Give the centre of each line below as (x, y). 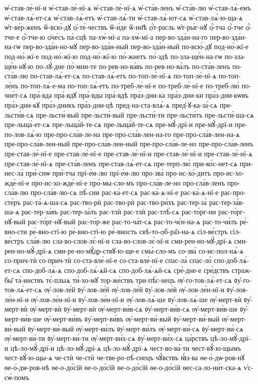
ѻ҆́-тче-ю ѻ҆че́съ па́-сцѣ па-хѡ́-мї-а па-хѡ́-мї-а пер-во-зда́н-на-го (115, 36)
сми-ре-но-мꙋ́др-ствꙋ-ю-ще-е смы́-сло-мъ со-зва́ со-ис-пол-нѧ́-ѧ (149, 250)
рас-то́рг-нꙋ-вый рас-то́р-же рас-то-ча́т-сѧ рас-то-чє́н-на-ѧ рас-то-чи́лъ (132, 222)
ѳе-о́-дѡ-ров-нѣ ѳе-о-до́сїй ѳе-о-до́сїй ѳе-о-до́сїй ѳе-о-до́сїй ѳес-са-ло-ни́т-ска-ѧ (123, 367)
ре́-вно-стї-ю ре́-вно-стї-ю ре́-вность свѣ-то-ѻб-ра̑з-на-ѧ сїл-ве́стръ (129, 231)
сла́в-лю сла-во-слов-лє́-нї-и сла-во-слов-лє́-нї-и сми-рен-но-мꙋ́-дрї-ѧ (129, 241)
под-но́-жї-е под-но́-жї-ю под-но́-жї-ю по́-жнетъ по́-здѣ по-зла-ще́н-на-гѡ (113, 56)
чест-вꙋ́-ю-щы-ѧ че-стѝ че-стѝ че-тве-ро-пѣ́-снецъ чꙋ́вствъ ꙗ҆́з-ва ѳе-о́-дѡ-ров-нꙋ (125, 357)
